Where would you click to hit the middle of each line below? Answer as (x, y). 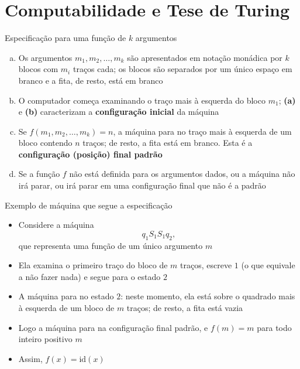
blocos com (38, 69)
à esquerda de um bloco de (66, 308)
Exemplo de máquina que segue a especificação (89, 205)
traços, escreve (206, 265)
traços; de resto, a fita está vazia (185, 308)
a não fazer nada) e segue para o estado (89, 276)
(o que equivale (268, 265)
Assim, (30, 358)
